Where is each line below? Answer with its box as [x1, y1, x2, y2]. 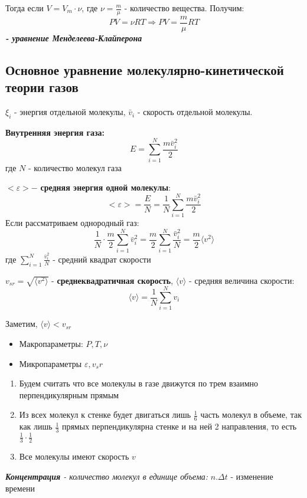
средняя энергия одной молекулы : [40, 181, 171, 194]
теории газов [5, 78, 79, 96]
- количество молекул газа [28, 161, 122, 173]
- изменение [230, 470, 273, 482]
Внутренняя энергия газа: [5, 126, 105, 138]
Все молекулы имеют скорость [19, 450, 129, 463]
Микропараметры [19, 357, 82, 369]
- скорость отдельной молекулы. [137, 106, 253, 118]
